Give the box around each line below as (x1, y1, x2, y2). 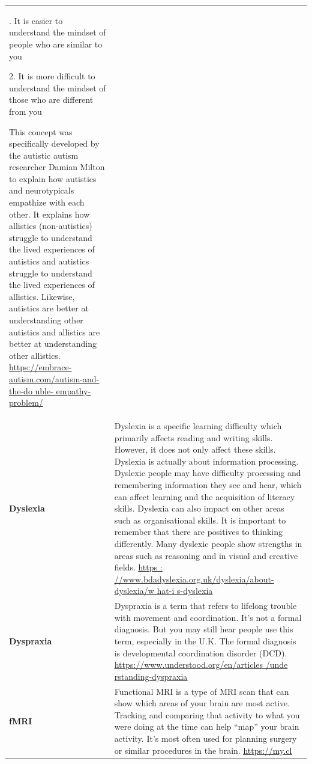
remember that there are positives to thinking (114, 525, 283, 538)
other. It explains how (9, 207, 90, 220)
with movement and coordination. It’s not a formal (114, 611, 302, 623)
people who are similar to (9, 37, 103, 50)
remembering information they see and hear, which (114, 478, 302, 490)
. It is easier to (9, 14, 63, 26)
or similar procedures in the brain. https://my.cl (114, 744, 292, 756)
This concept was (9, 125, 73, 138)
